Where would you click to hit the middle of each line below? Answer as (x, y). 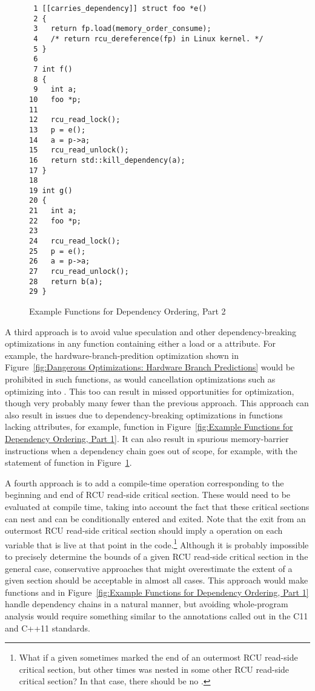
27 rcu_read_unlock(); (79, 272)
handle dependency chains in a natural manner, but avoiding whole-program (147, 604)
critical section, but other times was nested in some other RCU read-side (154, 669)
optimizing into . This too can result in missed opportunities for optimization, (150, 391)
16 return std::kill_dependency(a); (107, 160)
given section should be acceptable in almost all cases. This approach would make (157, 580)
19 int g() (51, 190)
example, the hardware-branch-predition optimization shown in (122, 355)
